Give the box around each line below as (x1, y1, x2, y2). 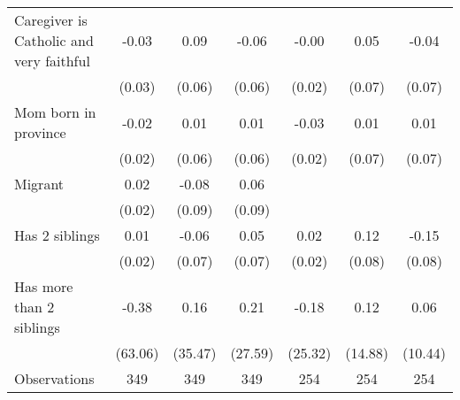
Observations (14, 368, 95, 388)
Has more (14, 276, 73, 296)
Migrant (14, 173, 65, 194)
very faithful (14, 50, 90, 71)
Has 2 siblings (14, 225, 100, 245)
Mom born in (14, 102, 96, 122)
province (14, 122, 66, 142)
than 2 (14, 296, 55, 317)
